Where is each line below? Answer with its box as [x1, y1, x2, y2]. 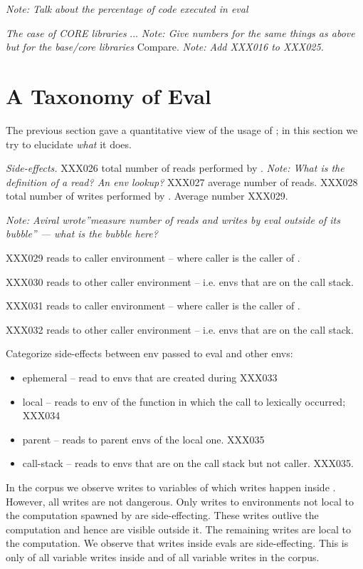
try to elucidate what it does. [6, 136, 132, 151]
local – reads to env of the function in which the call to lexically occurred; [22, 394, 346, 409]
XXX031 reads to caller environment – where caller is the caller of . [6, 298, 300, 313]
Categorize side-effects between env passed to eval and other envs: [6, 346, 293, 361]
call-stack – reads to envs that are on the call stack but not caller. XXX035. [22, 456, 354, 471]
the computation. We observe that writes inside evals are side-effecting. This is [6, 535, 349, 550]
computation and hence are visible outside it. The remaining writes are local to [6, 521, 351, 536]
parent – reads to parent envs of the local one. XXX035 [22, 431, 265, 446]
